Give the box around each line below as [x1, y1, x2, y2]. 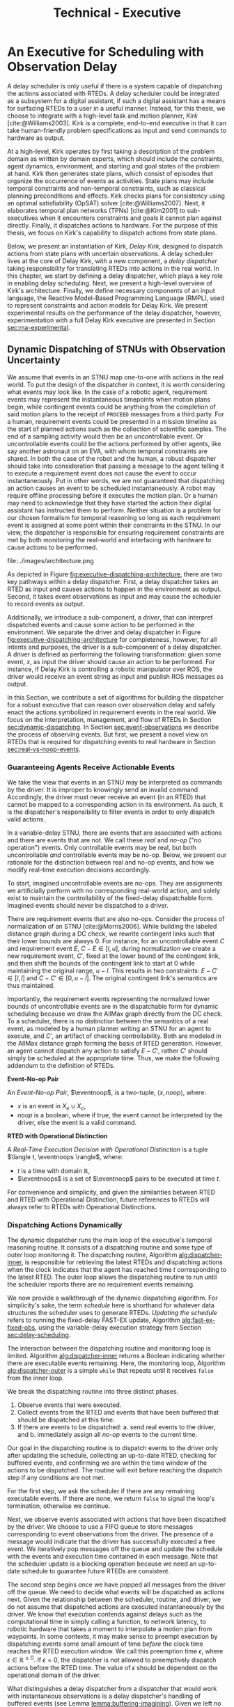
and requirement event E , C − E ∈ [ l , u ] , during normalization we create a [7, 945, 216, 953]
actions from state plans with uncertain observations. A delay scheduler [7, 249, 214, 258]
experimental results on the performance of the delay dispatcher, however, [7, 308, 221, 317]
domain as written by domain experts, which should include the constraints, [7, 155, 224, 163]
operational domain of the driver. [7, 1671, 101, 1679]
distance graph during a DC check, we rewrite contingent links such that [7, 929, 215, 938]
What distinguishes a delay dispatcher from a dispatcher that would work [7, 1684, 217, 1692]
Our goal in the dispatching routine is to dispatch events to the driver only [7, 1444, 218, 1452]
